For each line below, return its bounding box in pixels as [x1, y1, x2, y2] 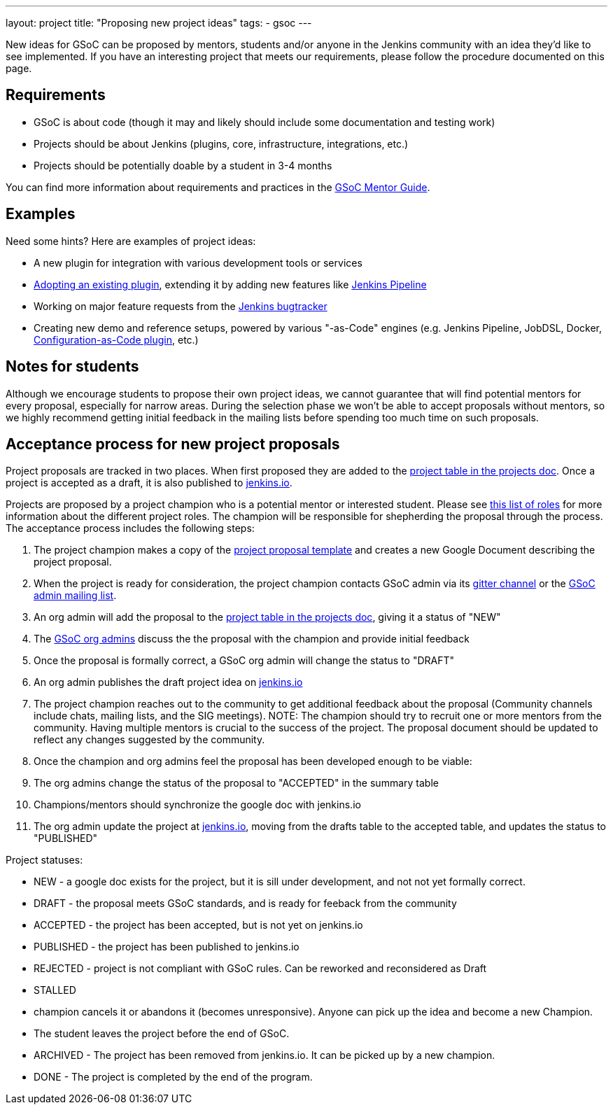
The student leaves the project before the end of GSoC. [34, 1027, 290, 1040]
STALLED [34, 984, 76, 997]
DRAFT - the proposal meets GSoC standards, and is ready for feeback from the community [34, 897, 457, 910]
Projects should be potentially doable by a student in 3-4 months [34, 159, 332, 171]
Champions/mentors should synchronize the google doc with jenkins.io [34, 799, 361, 811]
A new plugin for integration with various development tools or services [34, 256, 362, 269]
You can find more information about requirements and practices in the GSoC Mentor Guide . [6, 181, 430, 193]
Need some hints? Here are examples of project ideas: [6, 234, 256, 247]
